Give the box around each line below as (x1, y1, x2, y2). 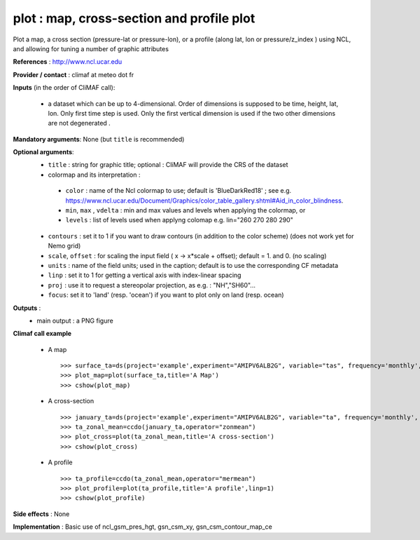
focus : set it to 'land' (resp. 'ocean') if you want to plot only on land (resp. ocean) (48, 291, 284, 299)
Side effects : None (13, 509, 70, 518)
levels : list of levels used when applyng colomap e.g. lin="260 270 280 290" (65, 216, 293, 224)
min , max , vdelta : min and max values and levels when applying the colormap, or (65, 206, 306, 215)
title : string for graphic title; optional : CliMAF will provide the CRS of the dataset (48, 161, 288, 169)
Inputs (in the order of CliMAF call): (13, 83, 115, 92)
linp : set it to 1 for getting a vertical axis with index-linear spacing (48, 271, 241, 280)
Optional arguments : (13, 148, 74, 156)
